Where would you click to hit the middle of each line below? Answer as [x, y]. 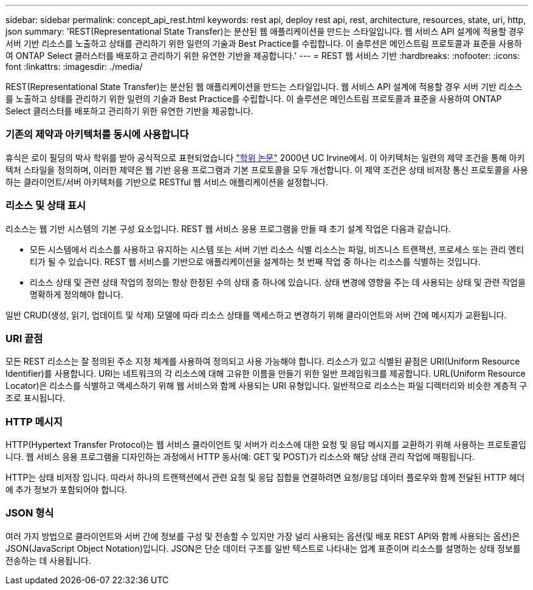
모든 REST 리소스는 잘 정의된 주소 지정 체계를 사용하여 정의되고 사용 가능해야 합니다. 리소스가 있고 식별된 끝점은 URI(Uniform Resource [263, 362]
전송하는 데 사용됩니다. [48, 560]
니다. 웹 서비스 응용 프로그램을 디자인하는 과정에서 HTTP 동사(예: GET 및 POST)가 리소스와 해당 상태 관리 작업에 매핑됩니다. [240, 457]
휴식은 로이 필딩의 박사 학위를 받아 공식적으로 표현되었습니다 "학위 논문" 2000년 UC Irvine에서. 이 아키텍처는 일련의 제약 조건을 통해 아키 [265, 157]
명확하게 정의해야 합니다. [77, 294]
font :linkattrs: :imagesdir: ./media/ [74, 67]
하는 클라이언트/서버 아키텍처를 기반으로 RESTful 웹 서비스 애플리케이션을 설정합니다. [167, 182]
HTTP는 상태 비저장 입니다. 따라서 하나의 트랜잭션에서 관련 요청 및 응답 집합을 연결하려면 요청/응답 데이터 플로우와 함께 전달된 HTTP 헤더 [265, 477]
